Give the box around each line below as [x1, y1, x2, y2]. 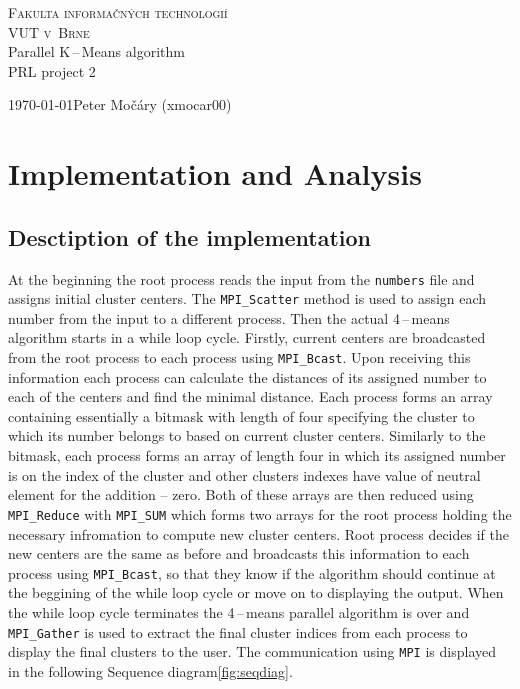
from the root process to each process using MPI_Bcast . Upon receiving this [8, 347, 471, 368]
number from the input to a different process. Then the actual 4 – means [8, 307, 450, 328]
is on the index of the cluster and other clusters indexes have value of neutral [8, 464, 481, 485]
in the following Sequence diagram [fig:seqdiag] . [8, 660, 293, 681]
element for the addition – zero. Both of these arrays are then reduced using [8, 484, 474, 505]
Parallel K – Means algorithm [8, 41, 185, 62]
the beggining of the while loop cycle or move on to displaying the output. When [8, 582, 504, 603]
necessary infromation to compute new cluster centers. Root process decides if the [8, 523, 509, 544]
